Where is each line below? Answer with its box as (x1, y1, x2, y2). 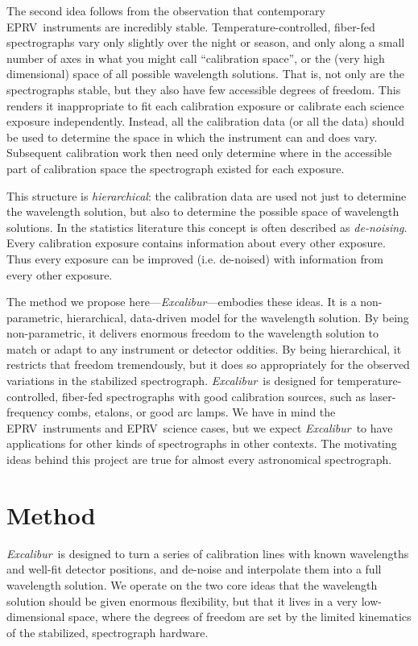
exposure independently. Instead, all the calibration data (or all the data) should (6, 113, 404, 130)
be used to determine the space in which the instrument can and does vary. (6, 128, 378, 145)
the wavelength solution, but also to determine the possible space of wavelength (6, 203, 399, 220)
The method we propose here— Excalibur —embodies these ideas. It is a (6, 293, 357, 310)
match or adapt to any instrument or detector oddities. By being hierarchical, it (6, 340, 402, 357)
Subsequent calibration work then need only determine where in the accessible (6, 144, 392, 161)
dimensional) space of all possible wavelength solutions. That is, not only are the (6, 65, 405, 82)
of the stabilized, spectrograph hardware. (6, 623, 209, 640)
